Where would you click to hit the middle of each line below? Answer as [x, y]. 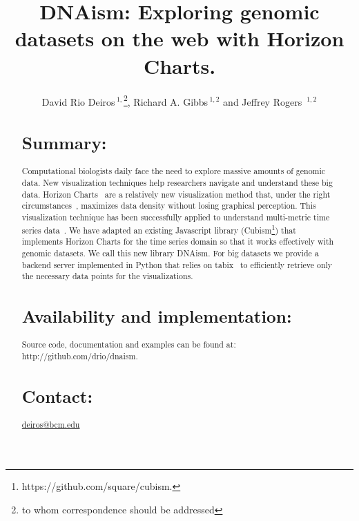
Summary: [64, 143]
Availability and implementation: [157, 316]
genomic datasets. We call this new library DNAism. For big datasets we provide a [170, 253]
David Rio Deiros [78, 101]
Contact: [57, 396]
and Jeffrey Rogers [263, 101]
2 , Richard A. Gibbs [166, 100]
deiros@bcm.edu [51, 425]
